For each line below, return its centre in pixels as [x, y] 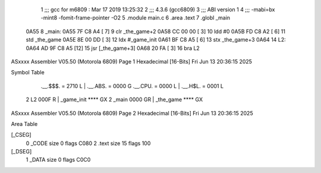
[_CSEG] [21, 135]
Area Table [24, 124]
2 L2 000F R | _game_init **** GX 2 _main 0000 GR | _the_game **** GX [114, 100]
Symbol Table [28, 73]
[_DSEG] [21, 152]
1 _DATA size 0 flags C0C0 [58, 160]
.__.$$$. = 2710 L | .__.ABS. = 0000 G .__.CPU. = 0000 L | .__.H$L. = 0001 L [132, 86]
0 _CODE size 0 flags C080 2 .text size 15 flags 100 [88, 143]
